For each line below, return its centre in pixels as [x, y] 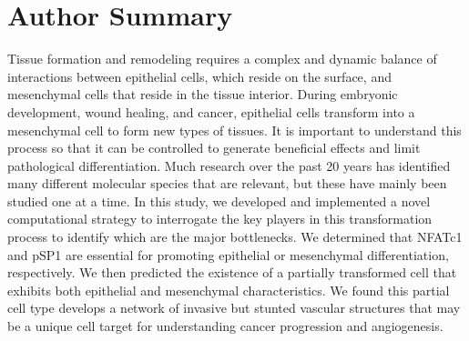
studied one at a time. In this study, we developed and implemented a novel [219, 201]
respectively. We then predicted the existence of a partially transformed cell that [232, 272]
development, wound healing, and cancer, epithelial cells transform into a [211, 111]
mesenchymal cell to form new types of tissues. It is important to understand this [234, 130]
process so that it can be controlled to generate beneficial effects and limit [214, 148]
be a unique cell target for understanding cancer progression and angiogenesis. [225, 326]
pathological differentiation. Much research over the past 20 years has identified [229, 165]
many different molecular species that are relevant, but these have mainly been [227, 183]
